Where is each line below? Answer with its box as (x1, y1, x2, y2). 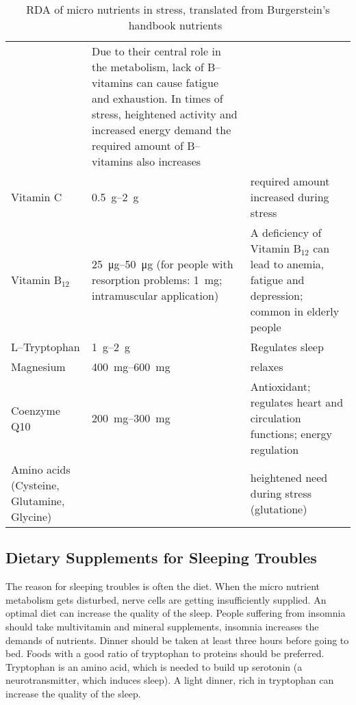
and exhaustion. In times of (92, 90, 223, 106)
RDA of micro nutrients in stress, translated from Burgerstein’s (26, 1, 330, 17)
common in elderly (250, 303, 340, 319)
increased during (250, 189, 329, 205)
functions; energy (250, 426, 333, 441)
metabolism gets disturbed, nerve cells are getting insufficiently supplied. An (5, 592, 327, 606)
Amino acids (11, 461, 71, 477)
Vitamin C (11, 189, 62, 205)
